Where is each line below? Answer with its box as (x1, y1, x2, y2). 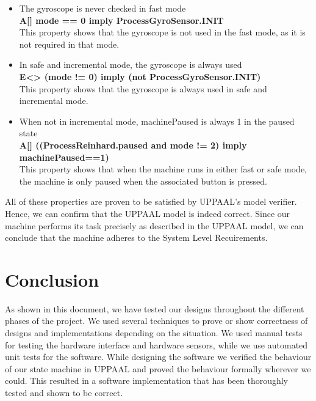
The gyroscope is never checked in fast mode (19, 2, 186, 14)
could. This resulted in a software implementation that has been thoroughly (5, 374, 289, 387)
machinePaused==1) (19, 150, 109, 163)
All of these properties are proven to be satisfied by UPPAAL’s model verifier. (5, 195, 297, 208)
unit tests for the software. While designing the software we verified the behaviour (5, 350, 312, 363)
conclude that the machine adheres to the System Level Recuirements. (5, 231, 268, 244)
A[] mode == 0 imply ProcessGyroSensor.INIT (19, 13, 224, 26)
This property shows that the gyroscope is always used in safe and (19, 82, 267, 95)
